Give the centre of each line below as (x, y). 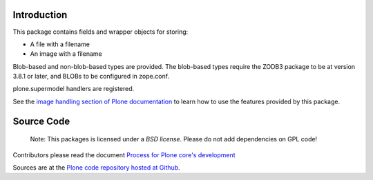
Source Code (41, 121)
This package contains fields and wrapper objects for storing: (101, 32)
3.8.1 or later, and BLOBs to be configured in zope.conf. (91, 77)
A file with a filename (60, 44)
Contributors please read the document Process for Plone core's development (124, 154)
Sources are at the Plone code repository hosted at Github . (96, 168)
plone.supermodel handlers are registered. (74, 89)
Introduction (40, 15)
